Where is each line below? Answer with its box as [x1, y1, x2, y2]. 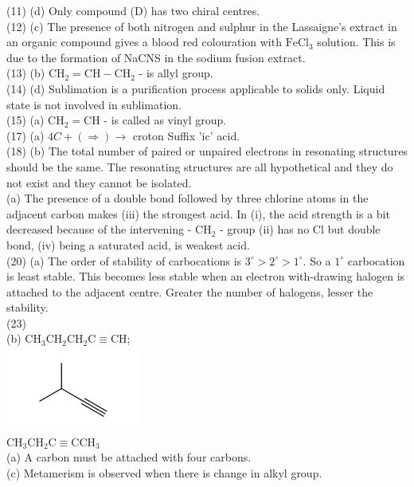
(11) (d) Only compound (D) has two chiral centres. [6, 2, 260, 18]
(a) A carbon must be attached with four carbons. [6, 449, 252, 465]
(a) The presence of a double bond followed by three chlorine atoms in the [6, 190, 369, 206]
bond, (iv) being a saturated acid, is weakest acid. [6, 236, 250, 253]
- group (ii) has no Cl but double [220, 221, 381, 238]
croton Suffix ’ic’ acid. [132, 127, 240, 143]
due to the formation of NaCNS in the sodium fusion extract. [6, 49, 306, 65]
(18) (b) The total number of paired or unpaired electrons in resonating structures [6, 143, 408, 159]
